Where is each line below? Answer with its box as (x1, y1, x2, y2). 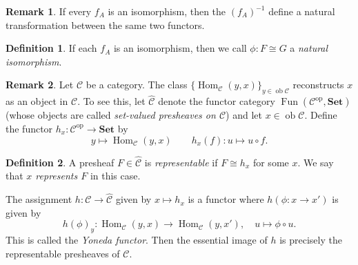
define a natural (268, 4, 335, 18)
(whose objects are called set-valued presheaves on (6, 108, 216, 122)
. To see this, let (77, 94, 146, 108)
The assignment (6, 192, 72, 206)
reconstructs (292, 77, 344, 92)
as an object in (6, 94, 68, 108)
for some (252, 155, 289, 169)
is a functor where (188, 192, 264, 206)
